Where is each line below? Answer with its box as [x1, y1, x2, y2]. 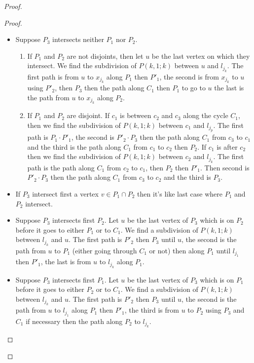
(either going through [72, 245, 137, 255]
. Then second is [200, 162, 250, 172]
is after [217, 141, 238, 152]
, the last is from [40, 256, 91, 267]
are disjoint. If [67, 110, 110, 121]
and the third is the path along [27, 141, 121, 152]
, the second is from [159, 71, 219, 81]
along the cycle [183, 110, 228, 121]
